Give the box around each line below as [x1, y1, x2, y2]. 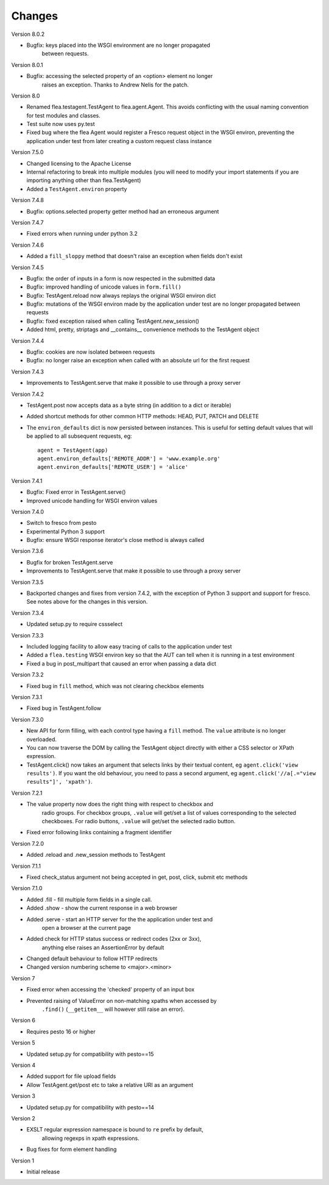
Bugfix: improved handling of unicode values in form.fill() [26, 283, 182, 290]
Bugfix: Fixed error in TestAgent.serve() [26, 488, 126, 496]
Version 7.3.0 [11, 716, 44, 723]
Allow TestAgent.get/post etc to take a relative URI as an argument [26, 1081, 194, 1088]
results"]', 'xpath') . [26, 778, 93, 786]
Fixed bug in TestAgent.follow [26, 705, 102, 712]
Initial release [26, 1168, 60, 1175]
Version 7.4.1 [11, 477, 43, 484]
